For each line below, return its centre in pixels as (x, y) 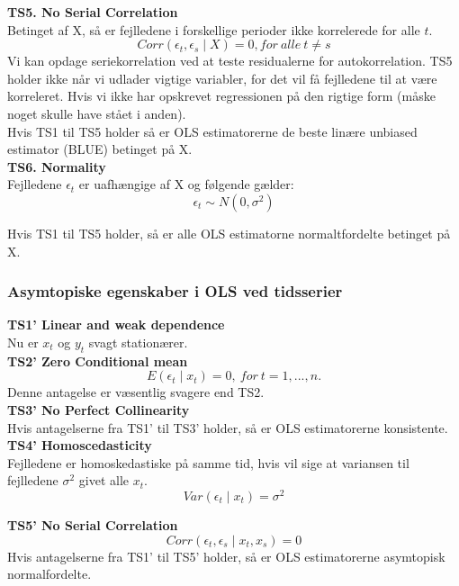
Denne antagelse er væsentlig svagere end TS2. (136, 392)
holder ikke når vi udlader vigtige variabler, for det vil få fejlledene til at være (222, 78)
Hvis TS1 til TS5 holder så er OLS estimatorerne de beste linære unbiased (212, 131)
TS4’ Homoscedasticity (80, 445)
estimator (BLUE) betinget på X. (100, 149)
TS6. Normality (57, 166)
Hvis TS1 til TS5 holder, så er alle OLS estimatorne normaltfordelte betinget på (229, 233)
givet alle (104, 480)
